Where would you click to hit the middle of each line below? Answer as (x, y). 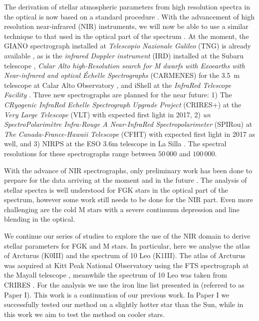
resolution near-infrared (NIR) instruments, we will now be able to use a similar (126, 26)
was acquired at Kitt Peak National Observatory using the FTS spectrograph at (127, 265)
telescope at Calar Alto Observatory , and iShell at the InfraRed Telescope (118, 85)
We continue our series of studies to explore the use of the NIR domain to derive (127, 236)
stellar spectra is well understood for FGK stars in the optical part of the (116, 189)
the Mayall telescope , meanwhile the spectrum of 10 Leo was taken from (116, 275)
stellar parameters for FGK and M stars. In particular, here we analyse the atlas (127, 245)
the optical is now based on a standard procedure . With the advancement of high (129, 16)
